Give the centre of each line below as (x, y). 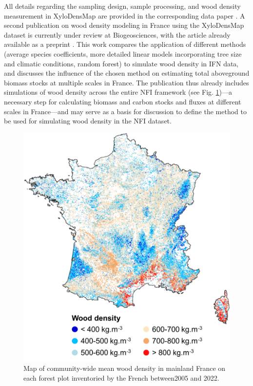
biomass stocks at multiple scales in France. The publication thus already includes (126, 82)
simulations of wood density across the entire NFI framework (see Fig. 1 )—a (118, 92)
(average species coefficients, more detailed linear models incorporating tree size (123, 53)
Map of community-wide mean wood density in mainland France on (125, 368)
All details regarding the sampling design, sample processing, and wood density (122, 6)
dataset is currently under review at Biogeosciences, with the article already (117, 34)
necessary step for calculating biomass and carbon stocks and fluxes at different (123, 101)
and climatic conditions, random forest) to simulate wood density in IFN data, (121, 63)
